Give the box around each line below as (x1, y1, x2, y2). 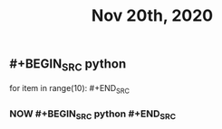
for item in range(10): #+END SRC (9, 82, 130, 96)
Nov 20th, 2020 (91, 5, 214, 26)
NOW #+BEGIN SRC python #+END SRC (9, 107, 177, 122)
